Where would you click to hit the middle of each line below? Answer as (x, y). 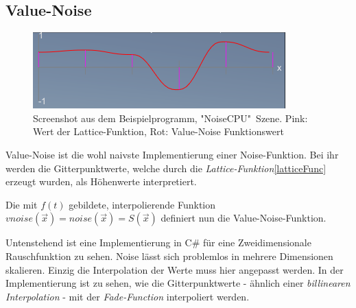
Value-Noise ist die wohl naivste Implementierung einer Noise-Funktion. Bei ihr (172, 154)
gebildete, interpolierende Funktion (142, 204)
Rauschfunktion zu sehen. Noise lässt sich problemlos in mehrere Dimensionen (169, 256)
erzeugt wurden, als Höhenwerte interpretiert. (101, 181)
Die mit (22, 204)
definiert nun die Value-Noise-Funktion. (244, 218)
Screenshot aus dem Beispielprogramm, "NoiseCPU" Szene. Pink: (170, 118)
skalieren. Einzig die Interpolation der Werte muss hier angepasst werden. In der (175, 269)
